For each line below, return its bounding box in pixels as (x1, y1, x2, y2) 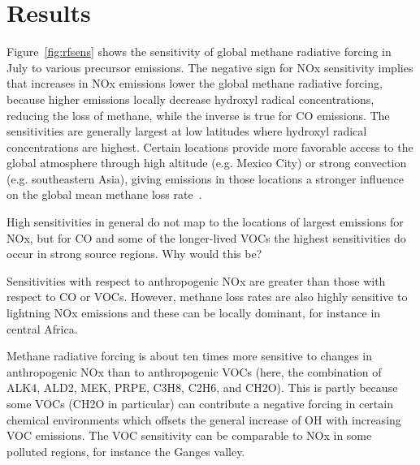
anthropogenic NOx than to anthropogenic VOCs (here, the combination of (6, 363, 382, 380)
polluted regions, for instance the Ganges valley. (6, 442, 245, 459)
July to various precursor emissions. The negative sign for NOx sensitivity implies (6, 58, 414, 75)
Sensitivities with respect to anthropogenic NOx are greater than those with (6, 272, 386, 289)
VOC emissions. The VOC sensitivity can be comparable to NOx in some (6, 427, 372, 444)
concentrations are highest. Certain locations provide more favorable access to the (6, 138, 414, 155)
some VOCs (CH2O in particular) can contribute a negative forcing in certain (6, 395, 393, 411)
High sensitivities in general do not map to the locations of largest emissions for (6, 213, 404, 230)
